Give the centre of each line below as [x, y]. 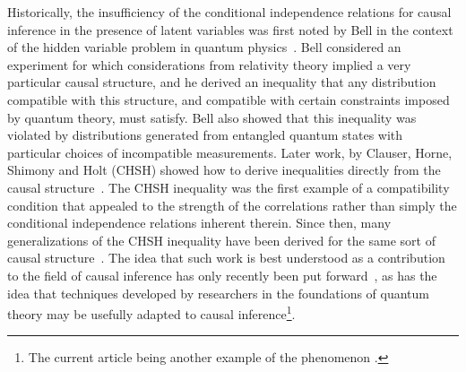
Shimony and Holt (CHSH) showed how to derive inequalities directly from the [224, 170]
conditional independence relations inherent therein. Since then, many [199, 223]
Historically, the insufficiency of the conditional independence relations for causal [229, 12]
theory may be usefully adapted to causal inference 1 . [151, 312]
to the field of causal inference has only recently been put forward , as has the [222, 275]
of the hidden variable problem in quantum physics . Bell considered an [204, 47]
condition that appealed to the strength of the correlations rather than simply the [232, 205]
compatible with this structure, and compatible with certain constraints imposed [229, 99]
